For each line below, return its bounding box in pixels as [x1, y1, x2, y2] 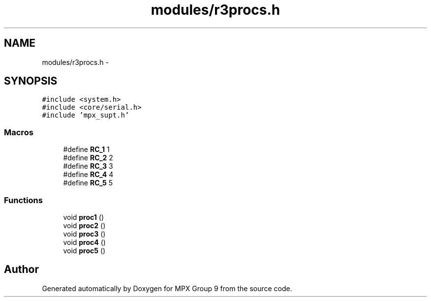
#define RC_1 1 [63, 145, 110, 154]
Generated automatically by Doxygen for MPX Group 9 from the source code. [42, 284, 292, 293]
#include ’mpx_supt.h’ [42, 111, 129, 120]
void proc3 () [63, 229, 106, 238]
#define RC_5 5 [63, 179, 113, 187]
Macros [4, 127, 33, 137]
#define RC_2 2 [63, 153, 113, 162]
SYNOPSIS [4, 75, 58, 88]
